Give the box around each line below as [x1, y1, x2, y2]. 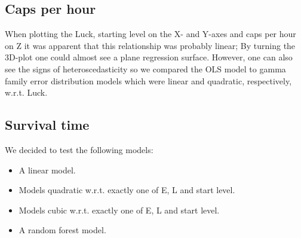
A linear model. [19, 163, 76, 176]
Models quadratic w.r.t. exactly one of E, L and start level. [19, 184, 235, 196]
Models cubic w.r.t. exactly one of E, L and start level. [19, 203, 220, 216]
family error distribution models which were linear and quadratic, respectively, [5, 74, 292, 87]
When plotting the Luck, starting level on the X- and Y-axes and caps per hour [5, 28, 296, 40]
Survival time [5, 115, 90, 134]
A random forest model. [19, 224, 106, 236]
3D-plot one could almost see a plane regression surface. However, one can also [5, 51, 293, 63]
